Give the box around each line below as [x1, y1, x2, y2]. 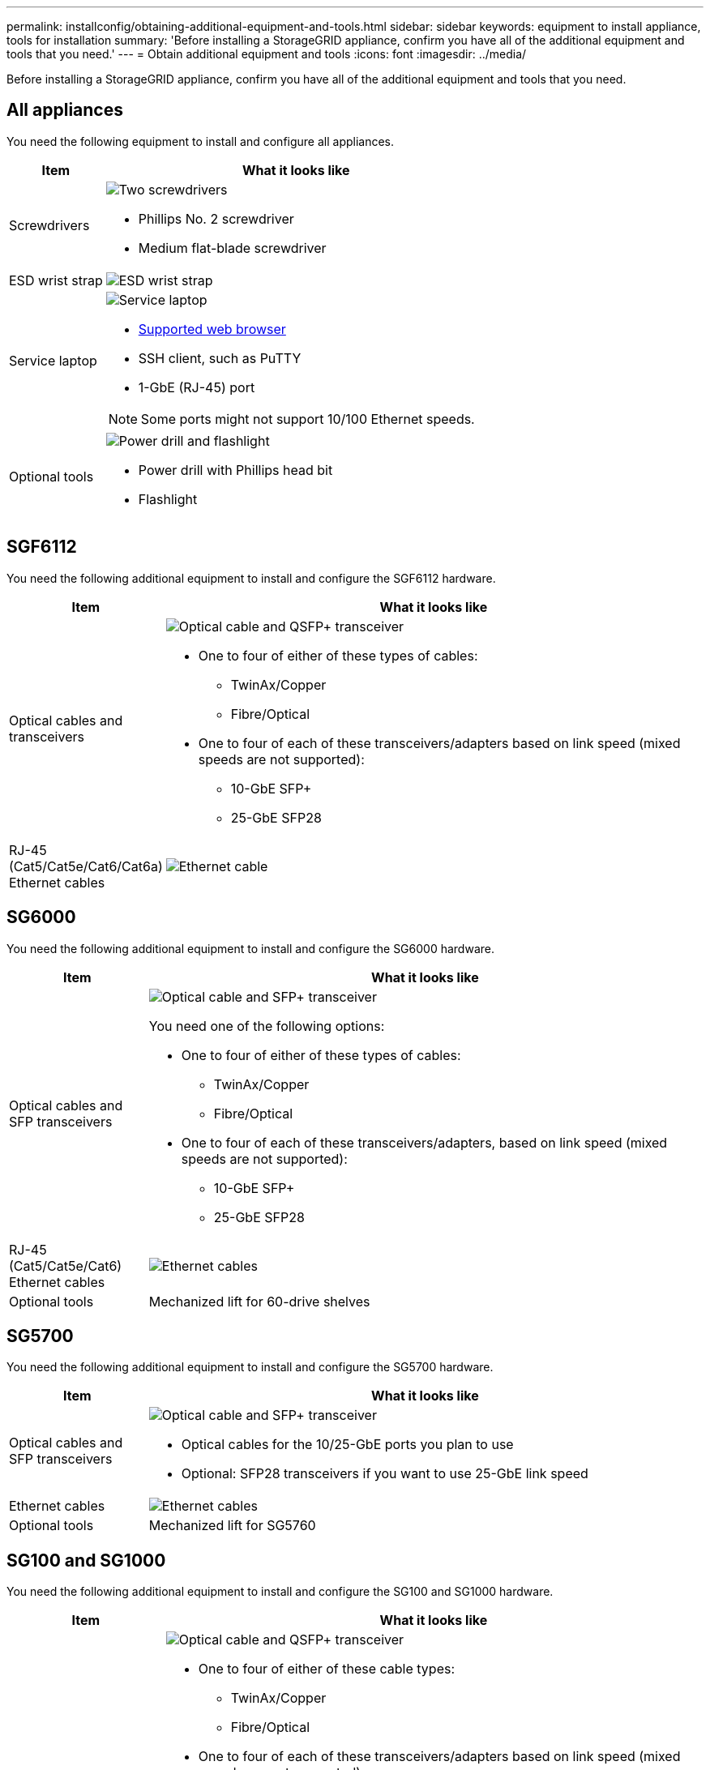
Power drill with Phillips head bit [138, 461, 333, 478]
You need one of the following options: [148, 1017, 385, 1034]
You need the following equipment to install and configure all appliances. [6, 134, 395, 148]
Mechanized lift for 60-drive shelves [148, 1293, 370, 1310]
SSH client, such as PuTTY [138, 349, 302, 366]
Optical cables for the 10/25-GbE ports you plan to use [181, 1436, 514, 1453]
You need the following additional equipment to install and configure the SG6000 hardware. [6, 941, 494, 956]
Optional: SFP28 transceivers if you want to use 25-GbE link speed [181, 1465, 588, 1482]
